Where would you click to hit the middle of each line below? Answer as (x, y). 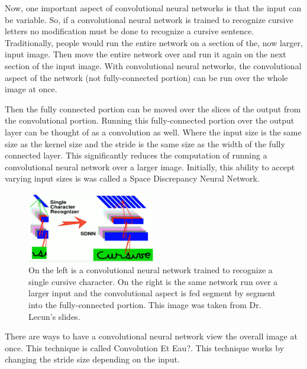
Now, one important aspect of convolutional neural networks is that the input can (153, 8)
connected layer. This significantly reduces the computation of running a (136, 155)
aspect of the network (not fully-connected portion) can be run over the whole (146, 77)
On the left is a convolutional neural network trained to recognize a (151, 270)
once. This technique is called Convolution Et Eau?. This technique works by (145, 347)
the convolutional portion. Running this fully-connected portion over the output (150, 120)
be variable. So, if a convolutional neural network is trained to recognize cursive (149, 19)
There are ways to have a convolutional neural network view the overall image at (151, 336)
